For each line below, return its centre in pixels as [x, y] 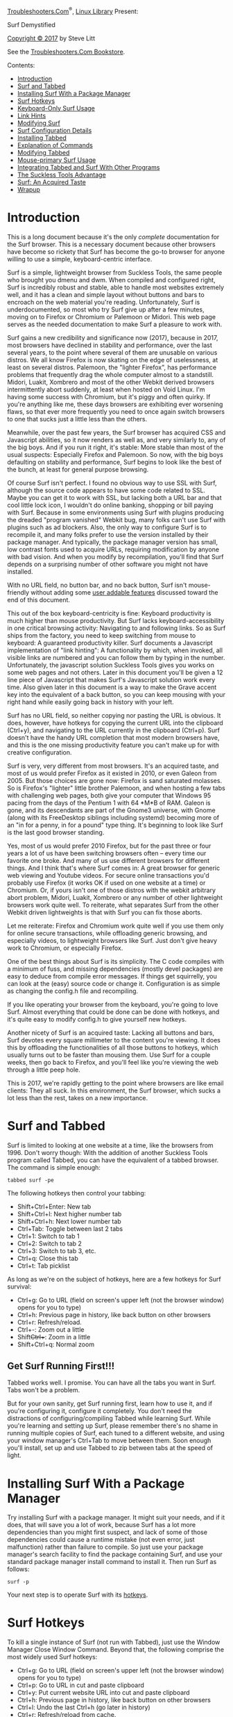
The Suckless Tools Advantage [61, 175]
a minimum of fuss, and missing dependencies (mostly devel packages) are [115, 969]
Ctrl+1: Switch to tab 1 [48, 1236]
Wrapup [28, 189]
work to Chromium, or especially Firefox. [65, 948]
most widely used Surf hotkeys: [52, 1657]
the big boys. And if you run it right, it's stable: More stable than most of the [115, 447]
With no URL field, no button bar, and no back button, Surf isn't [97, 585]
